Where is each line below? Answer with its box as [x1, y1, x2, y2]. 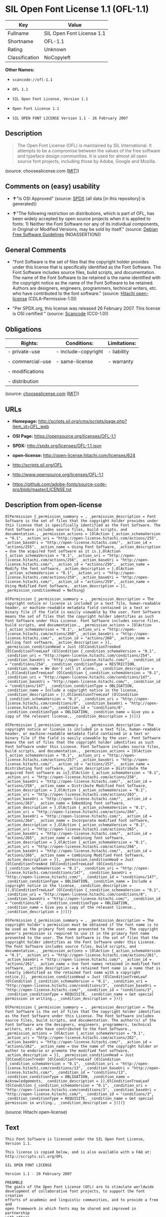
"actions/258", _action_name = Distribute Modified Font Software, [5, 783, 148, 788]
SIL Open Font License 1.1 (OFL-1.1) [5, 3, 149, 15]
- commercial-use [7, 358, 52, 365]
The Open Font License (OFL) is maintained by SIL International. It [17, 142, 152, 148]
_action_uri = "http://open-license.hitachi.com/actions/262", [5, 1035, 139, 1040]
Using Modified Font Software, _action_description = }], [5, 583, 127, 589]
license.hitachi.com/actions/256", [5, 557, 79, 562]
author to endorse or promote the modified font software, [5, 1048, 130, 1053]
